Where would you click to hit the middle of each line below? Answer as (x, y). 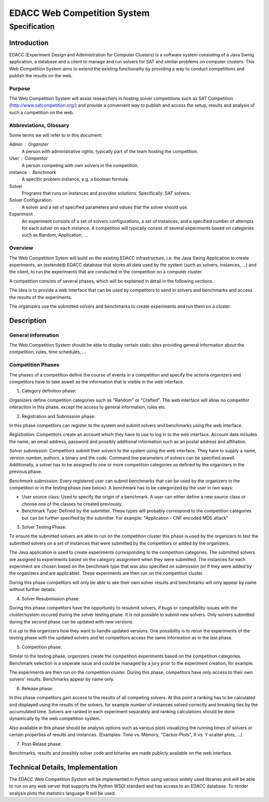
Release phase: (37, 688)
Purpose (20, 88)
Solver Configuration (30, 200)
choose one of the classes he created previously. (72, 504)
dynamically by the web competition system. (55, 719)
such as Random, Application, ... (55, 235)
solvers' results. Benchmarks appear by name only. (62, 679)
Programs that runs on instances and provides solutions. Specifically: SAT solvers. (106, 193)
